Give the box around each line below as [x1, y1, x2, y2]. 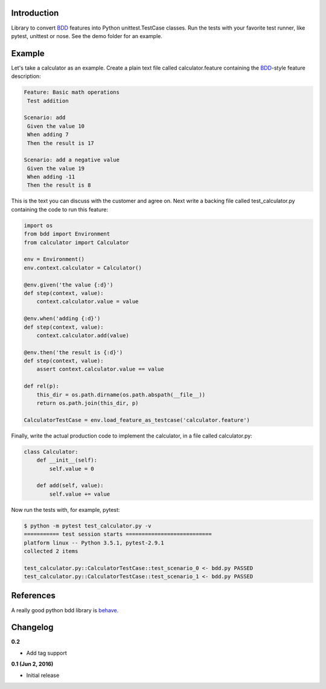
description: [11, 73, 42, 80]
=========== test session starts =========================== [24, 531, 212, 538]
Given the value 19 [27, 165, 85, 172]
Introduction [11, 8, 59, 18]
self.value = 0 [49, 465, 95, 472]
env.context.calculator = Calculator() [24, 264, 142, 271]
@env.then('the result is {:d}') [24, 349, 123, 356]
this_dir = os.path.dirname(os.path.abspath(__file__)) [36, 391, 206, 398]
